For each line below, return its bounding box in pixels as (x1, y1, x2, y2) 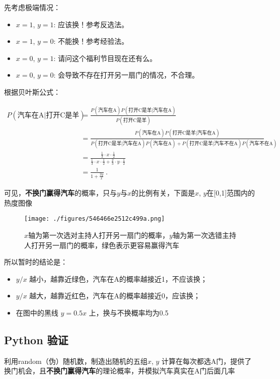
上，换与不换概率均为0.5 (89, 307, 169, 318)
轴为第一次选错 (172, 230, 222, 240)
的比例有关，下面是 (131, 187, 195, 198)
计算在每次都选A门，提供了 (161, 355, 252, 366)
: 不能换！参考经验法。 (53, 36, 129, 46)
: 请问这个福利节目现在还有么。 (53, 52, 157, 63)
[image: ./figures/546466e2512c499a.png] (24, 215, 165, 223)
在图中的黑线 (16, 307, 58, 318)
